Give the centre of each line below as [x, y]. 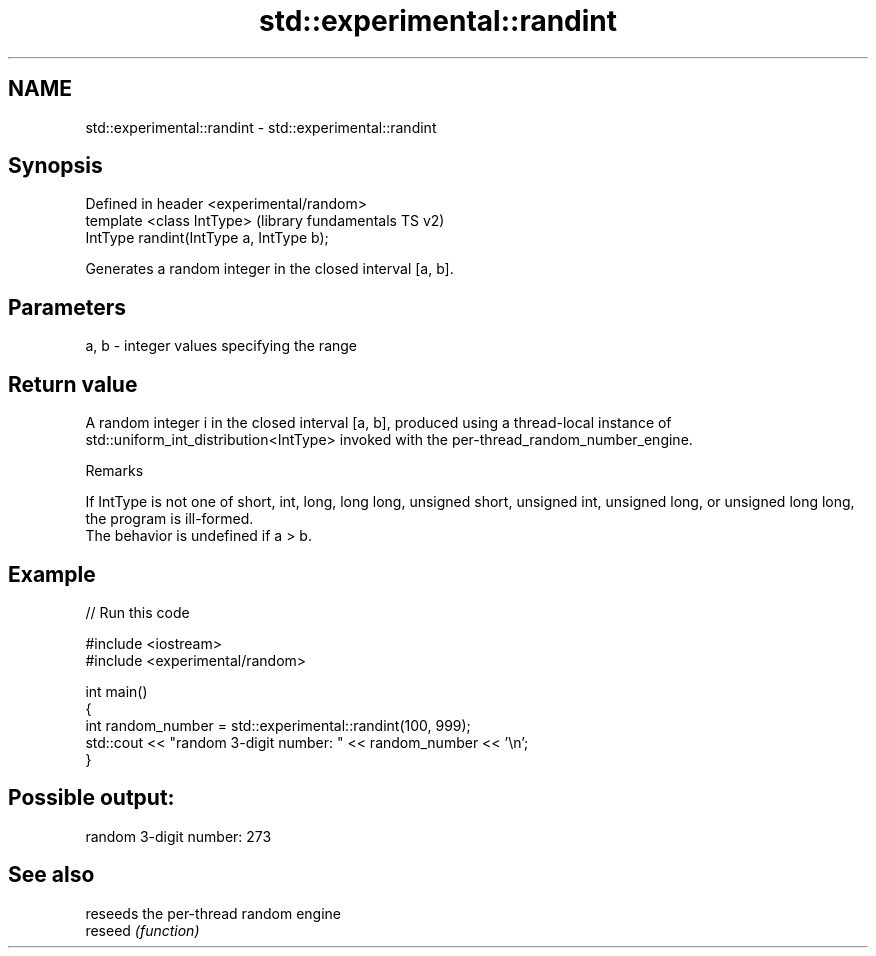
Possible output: [91, 798]
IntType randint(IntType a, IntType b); [207, 238]
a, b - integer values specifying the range [221, 346]
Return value [73, 384]
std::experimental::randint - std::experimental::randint [261, 127]
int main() [116, 691]
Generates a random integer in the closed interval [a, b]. [269, 269]
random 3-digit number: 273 [178, 836]
